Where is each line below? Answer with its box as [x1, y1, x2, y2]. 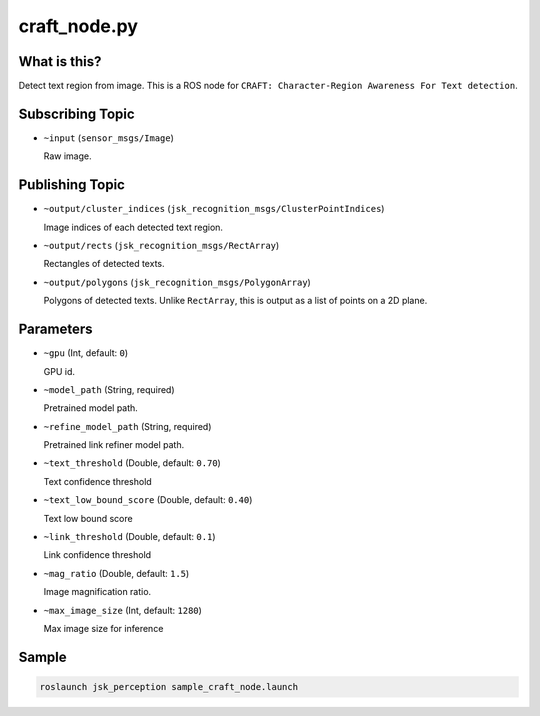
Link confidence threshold [43, 549, 152, 561]
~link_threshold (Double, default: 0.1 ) [43, 531, 216, 543]
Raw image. [43, 150, 92, 162]
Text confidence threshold [43, 475, 152, 487]
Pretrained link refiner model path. [43, 439, 185, 451]
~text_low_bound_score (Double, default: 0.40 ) [43, 494, 253, 506]
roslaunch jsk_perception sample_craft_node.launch [39, 681, 299, 692]
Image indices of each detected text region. [43, 221, 224, 233]
